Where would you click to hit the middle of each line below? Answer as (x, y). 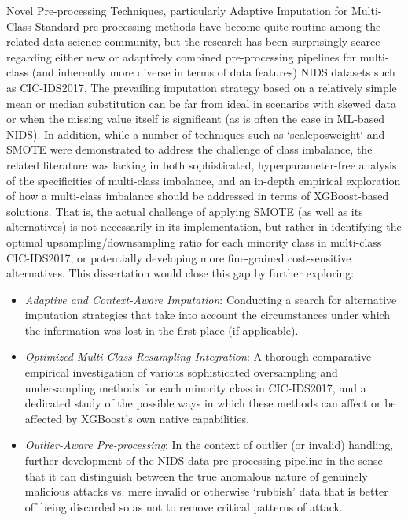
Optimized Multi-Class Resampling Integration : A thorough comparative (198, 357)
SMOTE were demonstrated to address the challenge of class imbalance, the (189, 149)
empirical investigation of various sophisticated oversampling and (181, 372)
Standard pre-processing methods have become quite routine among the (208, 26)
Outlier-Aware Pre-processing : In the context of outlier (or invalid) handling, (209, 445)
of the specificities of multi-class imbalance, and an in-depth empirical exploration (204, 180)
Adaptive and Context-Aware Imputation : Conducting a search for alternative (211, 299)
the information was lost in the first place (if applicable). (162, 330)
